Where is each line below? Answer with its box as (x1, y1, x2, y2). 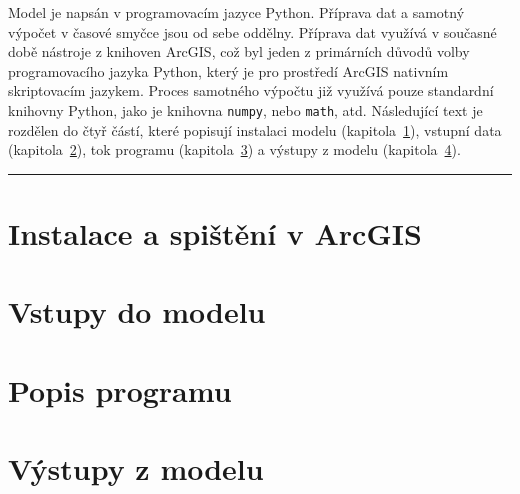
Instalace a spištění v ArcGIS (8, 213, 422, 253)
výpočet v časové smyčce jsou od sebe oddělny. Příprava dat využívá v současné (8, 21, 497, 42)
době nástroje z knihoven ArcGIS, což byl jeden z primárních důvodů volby (8, 41, 470, 62)
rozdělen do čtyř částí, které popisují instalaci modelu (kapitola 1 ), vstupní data (8, 119, 502, 140)
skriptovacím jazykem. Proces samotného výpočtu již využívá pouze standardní (8, 80, 494, 101)
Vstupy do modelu (8, 291, 266, 332)
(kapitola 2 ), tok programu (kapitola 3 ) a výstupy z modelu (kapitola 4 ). (8, 139, 461, 160)
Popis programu (8, 369, 232, 410)
